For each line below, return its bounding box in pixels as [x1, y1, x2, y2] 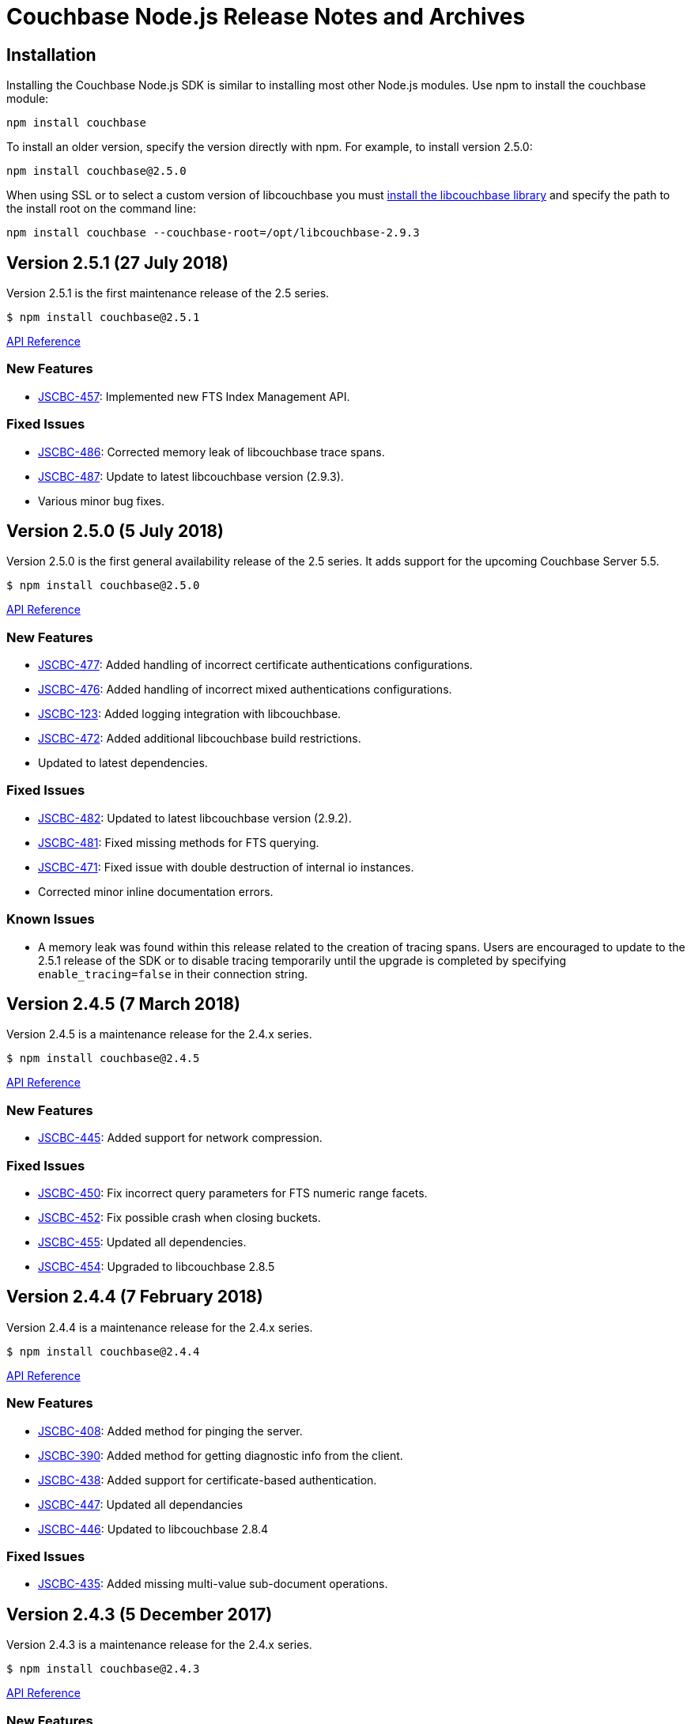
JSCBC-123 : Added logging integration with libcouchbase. [38, 707, 342, 721]
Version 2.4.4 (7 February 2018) [6, 1287, 263, 1307]
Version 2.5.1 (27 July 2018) [6, 252, 228, 273]
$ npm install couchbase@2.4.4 [6, 1344, 200, 1358]
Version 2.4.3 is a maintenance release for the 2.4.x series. [6, 1638, 312, 1652]
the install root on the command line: [6, 202, 196, 216]
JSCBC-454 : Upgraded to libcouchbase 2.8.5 [38, 1259, 275, 1273]
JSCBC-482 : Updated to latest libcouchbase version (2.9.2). [38, 811, 352, 825]
